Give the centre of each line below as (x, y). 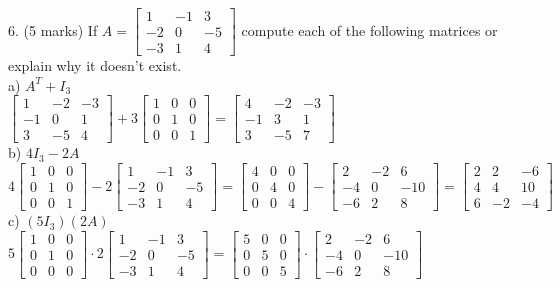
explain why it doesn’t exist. (95, 65)
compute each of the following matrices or (369, 29)
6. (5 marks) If (53, 29)
